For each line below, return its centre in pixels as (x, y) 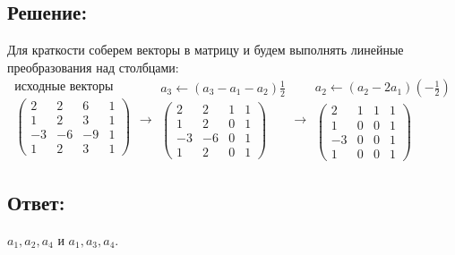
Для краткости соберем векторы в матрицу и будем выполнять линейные (206, 50)
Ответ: (36, 203)
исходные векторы (64, 86)
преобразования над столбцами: (93, 67)
